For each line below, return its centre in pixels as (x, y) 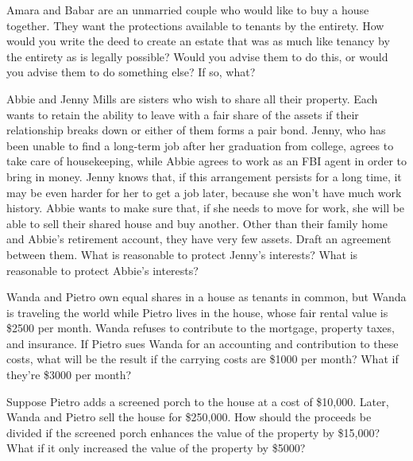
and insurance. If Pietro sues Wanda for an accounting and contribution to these (203, 343)
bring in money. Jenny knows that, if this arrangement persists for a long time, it (204, 176)
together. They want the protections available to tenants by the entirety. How (195, 25)
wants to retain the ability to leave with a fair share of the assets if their (183, 114)
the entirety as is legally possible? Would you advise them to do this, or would (197, 56)
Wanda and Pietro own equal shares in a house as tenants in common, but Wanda (206, 297)
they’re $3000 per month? (69, 375)
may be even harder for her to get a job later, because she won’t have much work (204, 192)
